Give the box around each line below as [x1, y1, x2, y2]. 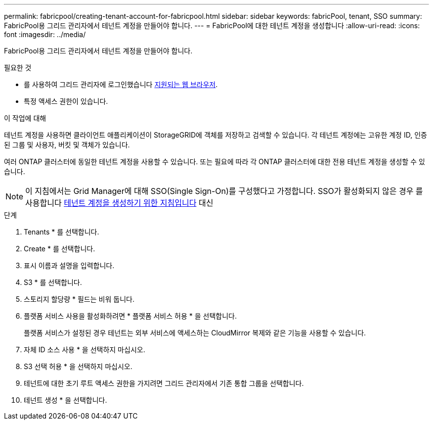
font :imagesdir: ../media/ [4, 30, 86, 39]
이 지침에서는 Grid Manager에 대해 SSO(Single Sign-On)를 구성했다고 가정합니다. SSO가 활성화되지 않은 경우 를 [25, 186, 423, 196]
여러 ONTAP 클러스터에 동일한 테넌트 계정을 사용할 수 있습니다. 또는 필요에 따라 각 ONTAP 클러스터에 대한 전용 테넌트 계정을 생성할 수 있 [4, 157, 425, 166]
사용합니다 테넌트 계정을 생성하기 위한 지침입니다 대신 [25, 198, 214, 208]
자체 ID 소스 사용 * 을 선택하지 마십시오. [24, 345, 145, 354]
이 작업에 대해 [4, 114, 46, 122]
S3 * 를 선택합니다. [24, 278, 82, 286]
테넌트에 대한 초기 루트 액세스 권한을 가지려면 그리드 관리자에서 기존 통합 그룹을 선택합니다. [24, 379, 304, 387]
